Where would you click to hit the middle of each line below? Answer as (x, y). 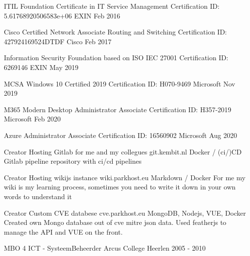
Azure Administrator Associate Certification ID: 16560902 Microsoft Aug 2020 (121, 135)
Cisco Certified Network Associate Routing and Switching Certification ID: (116, 32)
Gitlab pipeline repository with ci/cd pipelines (73, 161)
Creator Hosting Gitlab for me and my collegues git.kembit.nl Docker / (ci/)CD (123, 151)
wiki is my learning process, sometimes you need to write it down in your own (120, 187)
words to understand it (38, 196)
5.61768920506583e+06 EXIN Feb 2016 (62, 15)
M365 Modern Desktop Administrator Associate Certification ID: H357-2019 (118, 109)
